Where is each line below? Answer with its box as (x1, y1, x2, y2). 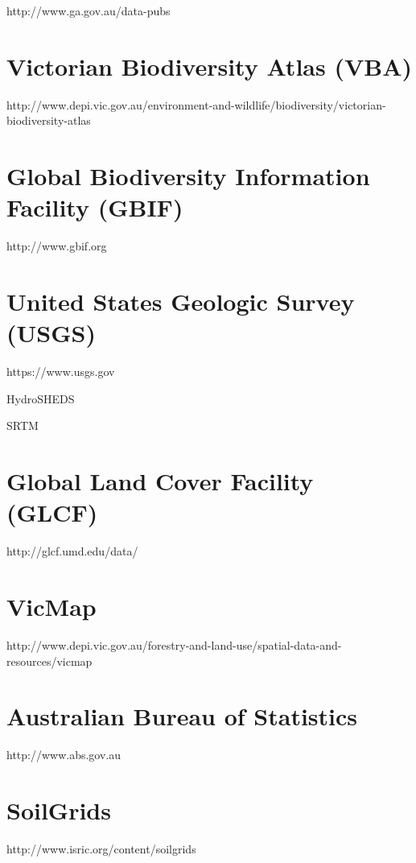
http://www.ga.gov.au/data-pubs (6, 2, 171, 19)
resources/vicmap (6, 652, 93, 669)
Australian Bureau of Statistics (6, 700, 358, 733)
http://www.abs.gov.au (6, 746, 122, 763)
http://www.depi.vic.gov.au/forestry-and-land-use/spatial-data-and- (6, 636, 342, 653)
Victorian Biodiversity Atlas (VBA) (6, 49, 413, 82)
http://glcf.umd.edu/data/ (6, 543, 138, 560)
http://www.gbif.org (6, 237, 107, 254)
